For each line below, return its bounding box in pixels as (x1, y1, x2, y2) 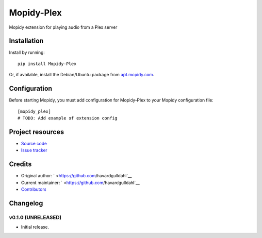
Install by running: (9, 50, 45, 55)
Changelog (9, 199, 43, 207)
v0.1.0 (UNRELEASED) (9, 214, 62, 221)
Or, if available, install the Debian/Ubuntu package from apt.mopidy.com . (9, 72, 155, 78)
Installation (9, 37, 44, 45)
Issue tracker (21, 147, 48, 153)
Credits (9, 160, 32, 169)
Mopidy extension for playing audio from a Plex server (9, 24, 117, 30)
